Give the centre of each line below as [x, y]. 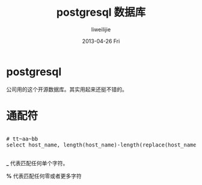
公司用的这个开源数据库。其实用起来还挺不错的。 [67, 89]
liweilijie [101, 29]
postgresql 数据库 [101, 12]
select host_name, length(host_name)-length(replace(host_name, [103, 145]
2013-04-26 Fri [101, 41]
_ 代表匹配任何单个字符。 [37, 163]
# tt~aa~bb [22, 139]
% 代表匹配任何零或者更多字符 [44, 176]
